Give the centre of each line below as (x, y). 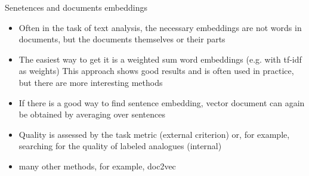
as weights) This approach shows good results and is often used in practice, (156, 71)
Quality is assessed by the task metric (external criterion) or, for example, (154, 134)
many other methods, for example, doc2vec (97, 166)
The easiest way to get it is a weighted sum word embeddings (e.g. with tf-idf (160, 59)
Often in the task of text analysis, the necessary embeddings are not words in (160, 27)
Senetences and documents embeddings (76, 7)
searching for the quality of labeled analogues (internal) (120, 146)
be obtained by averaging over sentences (92, 114)
